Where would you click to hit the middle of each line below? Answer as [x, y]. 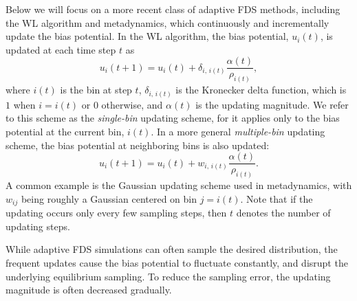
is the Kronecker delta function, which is [261, 90]
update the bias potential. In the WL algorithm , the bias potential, [147, 36]
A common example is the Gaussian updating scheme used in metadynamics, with [179, 185]
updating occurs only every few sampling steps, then [116, 213]
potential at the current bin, [65, 131]
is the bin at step [96, 90]
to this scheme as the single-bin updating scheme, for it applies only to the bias [173, 118]
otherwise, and [132, 104]
